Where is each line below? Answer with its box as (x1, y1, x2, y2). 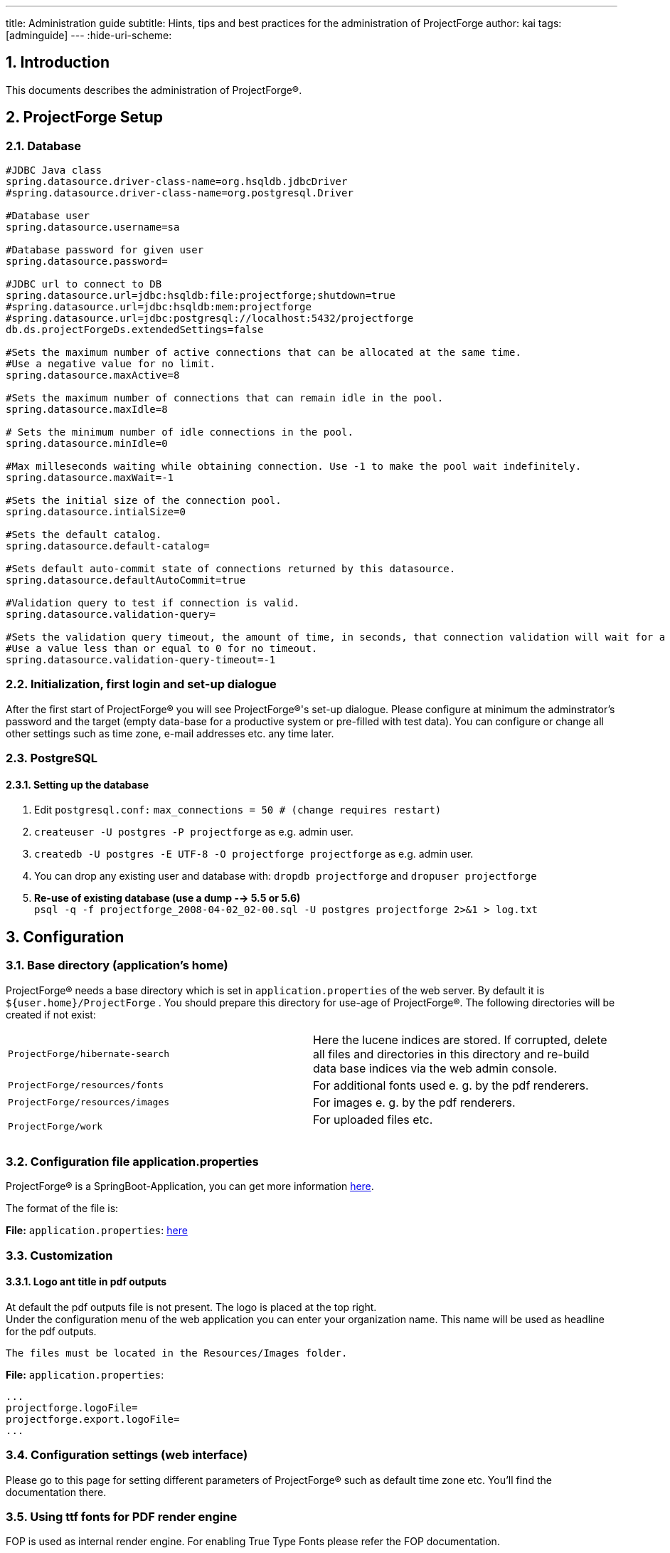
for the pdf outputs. (6, 1325, 97, 1337)
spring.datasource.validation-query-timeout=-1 (6, 654, 276, 666)
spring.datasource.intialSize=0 (6, 506, 186, 518)
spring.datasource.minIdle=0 (6, 438, 168, 450)
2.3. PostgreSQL (6, 751, 97, 766)
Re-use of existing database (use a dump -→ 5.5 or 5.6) (34, 892, 301, 905)
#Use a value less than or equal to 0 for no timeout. (6, 643, 318, 655)
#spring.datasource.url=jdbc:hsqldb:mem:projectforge (6, 301, 312, 313)
